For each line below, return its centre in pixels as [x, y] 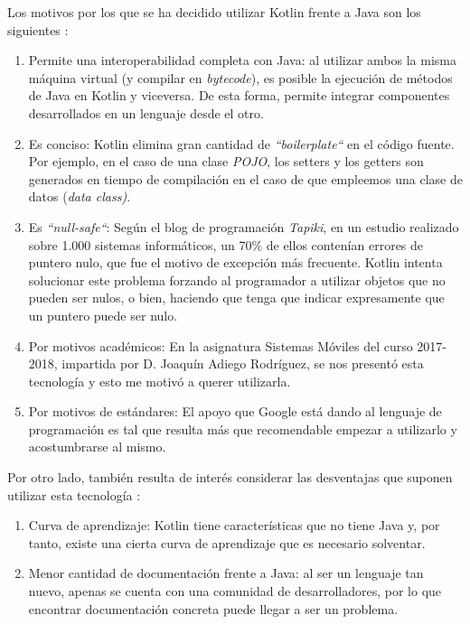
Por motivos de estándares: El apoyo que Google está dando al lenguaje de [235, 411]
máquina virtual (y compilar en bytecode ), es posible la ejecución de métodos [240, 77]
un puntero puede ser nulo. [103, 315]
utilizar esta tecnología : [74, 494]
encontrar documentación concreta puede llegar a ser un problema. [213, 608]
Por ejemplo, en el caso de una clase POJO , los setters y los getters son [226, 161]
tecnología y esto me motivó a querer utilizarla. [160, 381]
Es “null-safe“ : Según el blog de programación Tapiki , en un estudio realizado [244, 226]
